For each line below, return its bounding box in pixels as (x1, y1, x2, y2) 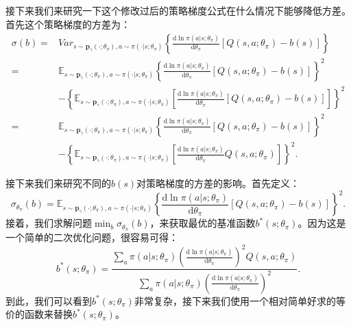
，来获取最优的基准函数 (149, 216, 256, 230)
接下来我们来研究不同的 (5, 176, 111, 190)
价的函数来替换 (5, 307, 73, 321)
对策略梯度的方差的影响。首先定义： (136, 176, 300, 190)
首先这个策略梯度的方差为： (5, 16, 130, 31)
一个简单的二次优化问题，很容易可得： (5, 230, 178, 244)
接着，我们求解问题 (5, 216, 92, 230)
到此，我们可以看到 (5, 293, 92, 308)
